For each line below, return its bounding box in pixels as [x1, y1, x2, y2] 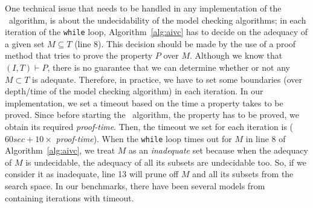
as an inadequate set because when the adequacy [129, 144, 308, 157]
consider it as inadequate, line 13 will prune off [5, 167, 179, 180]
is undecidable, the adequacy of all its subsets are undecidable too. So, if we [25, 155, 306, 168]
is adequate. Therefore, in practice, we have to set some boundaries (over [32, 73, 302, 85]
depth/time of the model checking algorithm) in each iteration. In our [5, 85, 263, 97]
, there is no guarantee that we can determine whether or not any [47, 61, 290, 74]
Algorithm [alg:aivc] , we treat [5, 144, 115, 157]
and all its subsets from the [192, 167, 294, 180]
